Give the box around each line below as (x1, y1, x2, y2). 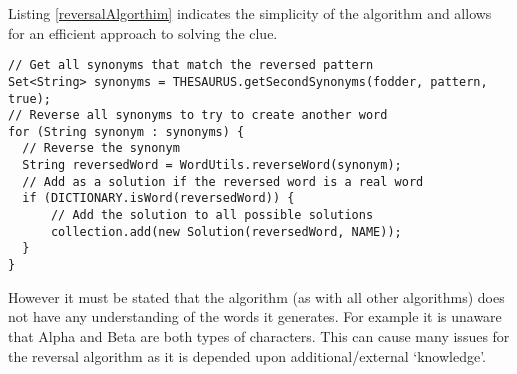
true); (8, 91, 51, 106)
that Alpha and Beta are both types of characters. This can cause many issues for (8, 325, 510, 346)
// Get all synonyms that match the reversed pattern (8, 58, 374, 73)
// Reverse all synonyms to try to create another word (8, 108, 388, 123)
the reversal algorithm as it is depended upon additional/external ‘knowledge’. (8, 345, 486, 366)
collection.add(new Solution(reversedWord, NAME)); (50, 224, 402, 239)
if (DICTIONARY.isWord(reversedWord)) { (22, 191, 295, 206)
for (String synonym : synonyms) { (8, 124, 245, 139)
